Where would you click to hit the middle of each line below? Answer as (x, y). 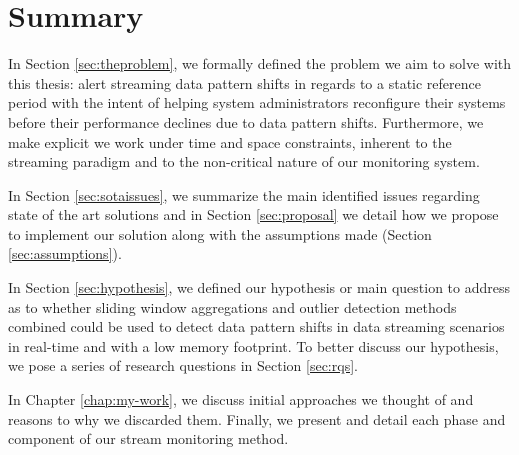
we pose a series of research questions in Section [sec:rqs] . (183, 365)
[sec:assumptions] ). (65, 253)
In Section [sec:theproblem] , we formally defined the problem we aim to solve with (260, 63)
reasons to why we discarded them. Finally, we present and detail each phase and (257, 418)
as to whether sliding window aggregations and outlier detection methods (232, 306)
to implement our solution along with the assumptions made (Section (220, 233)
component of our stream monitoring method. (148, 438)
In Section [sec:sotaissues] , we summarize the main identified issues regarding (244, 194)
